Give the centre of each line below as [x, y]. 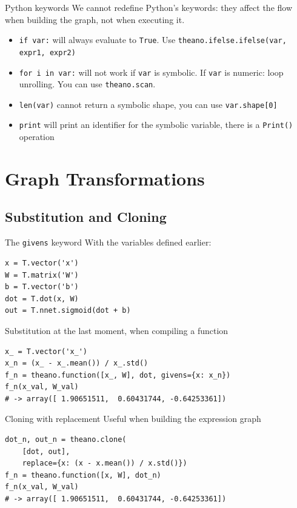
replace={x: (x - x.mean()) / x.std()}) [105, 463]
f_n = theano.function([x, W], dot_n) [83, 475]
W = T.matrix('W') [42, 275]
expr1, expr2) [47, 52]
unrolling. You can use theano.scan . [87, 84]
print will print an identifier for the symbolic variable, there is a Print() [156, 125]
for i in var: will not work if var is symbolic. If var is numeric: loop [151, 72]
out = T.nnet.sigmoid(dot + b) [68, 311]
